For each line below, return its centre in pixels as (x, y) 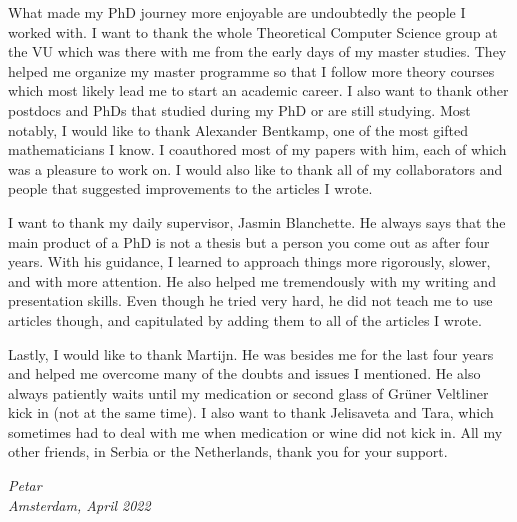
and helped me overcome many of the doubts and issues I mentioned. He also (244, 373)
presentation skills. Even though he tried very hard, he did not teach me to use (250, 300)
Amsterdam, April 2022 (79, 504)
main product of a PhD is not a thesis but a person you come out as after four (249, 241)
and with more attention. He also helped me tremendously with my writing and (252, 280)
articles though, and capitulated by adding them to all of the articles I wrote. (245, 319)
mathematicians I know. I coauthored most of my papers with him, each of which (257, 149)
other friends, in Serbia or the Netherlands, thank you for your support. (228, 451)
